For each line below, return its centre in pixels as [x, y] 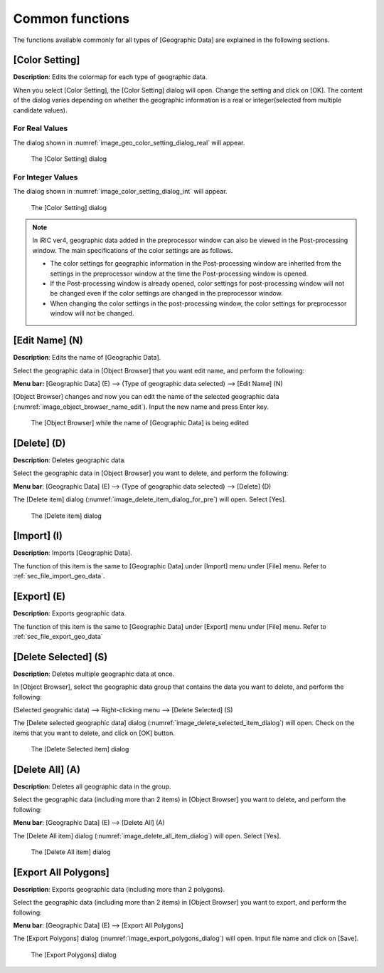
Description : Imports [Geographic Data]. [73, 553]
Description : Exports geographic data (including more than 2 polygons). [119, 889]
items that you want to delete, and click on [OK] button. [94, 733]
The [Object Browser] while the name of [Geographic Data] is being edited [140, 423]
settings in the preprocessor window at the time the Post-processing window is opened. [179, 274]
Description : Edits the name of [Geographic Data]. [87, 358]
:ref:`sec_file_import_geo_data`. [59, 576]
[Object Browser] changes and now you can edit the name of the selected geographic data [146, 397]
